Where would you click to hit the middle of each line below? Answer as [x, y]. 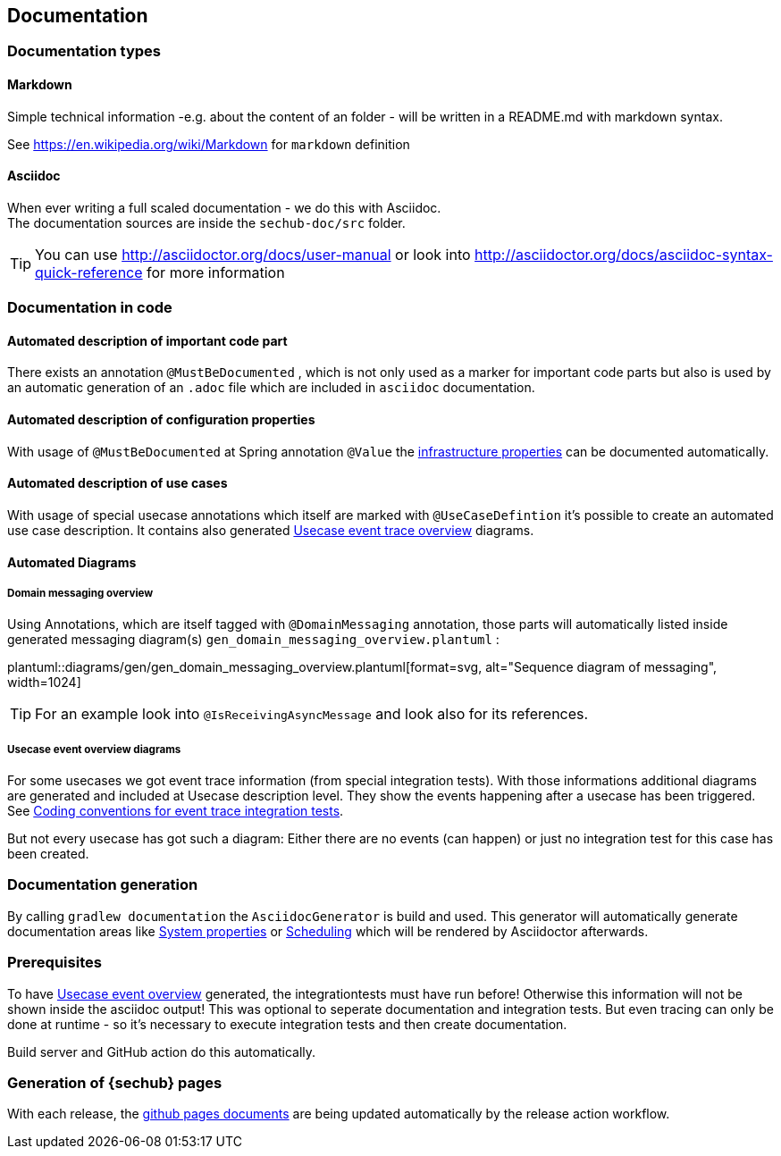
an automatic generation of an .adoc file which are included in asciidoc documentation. [271, 388]
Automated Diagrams [72, 562]
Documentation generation [103, 885]
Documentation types [84, 51]
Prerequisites [55, 963]
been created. [48, 854]
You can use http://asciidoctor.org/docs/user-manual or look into [253, 254]
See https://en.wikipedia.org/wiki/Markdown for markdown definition [209, 144]
